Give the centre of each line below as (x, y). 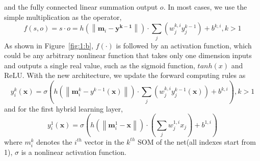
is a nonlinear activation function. (74, 152)
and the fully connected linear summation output (81, 7)
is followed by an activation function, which (184, 45)
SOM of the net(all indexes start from (197, 141)
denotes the (54, 141)
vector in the (104, 141)
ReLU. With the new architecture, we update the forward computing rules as (125, 75)
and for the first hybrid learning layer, (63, 108)
